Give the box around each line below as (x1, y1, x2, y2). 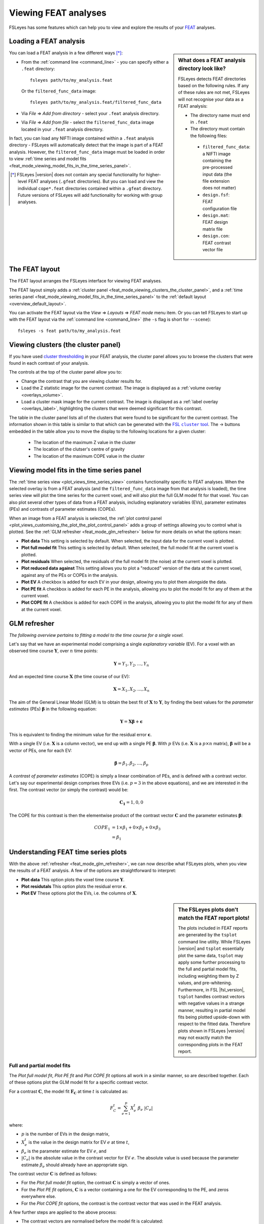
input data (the (202, 171, 232, 177)
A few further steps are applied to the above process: (9, 1209, 117, 1215)
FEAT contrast (202, 240, 231, 246)
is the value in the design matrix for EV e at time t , (28, 1139, 130, 1145)
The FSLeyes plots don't (178, 906, 239, 913)
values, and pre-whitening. (178, 980, 232, 986)
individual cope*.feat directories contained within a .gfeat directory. (18, 185, 162, 191)
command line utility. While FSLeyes (178, 939, 251, 944)
